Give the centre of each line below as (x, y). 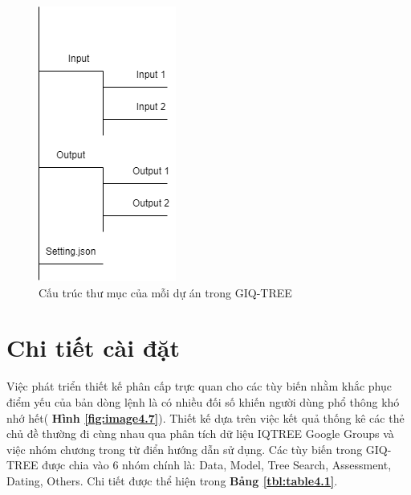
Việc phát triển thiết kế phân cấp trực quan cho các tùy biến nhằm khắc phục (199, 386)
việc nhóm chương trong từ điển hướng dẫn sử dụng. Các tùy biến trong (185, 449)
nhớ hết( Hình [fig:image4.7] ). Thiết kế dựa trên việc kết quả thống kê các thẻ (205, 417)
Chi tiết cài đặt (93, 348)
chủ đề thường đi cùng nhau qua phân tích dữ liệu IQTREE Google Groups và (200, 434)
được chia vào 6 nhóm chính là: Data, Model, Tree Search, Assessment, (217, 465)
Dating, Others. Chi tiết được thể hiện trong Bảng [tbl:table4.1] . (172, 480)
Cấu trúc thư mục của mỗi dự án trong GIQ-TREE (165, 292)
